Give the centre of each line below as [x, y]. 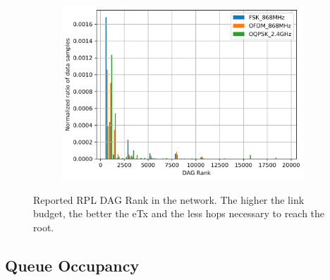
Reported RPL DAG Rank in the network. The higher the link [169, 199]
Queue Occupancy [72, 266]
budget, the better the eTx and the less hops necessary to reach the [179, 213]
